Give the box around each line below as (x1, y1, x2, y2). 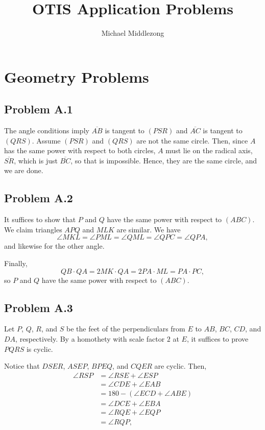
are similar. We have (116, 224, 181, 234)
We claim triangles (4, 224, 62, 234)
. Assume (32, 135, 61, 146)
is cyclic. (26, 343, 53, 354)
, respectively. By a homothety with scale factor (15, 333, 165, 344)
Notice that (4, 361, 40, 371)
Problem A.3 (4, 299, 73, 315)
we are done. (4, 165, 43, 176)
